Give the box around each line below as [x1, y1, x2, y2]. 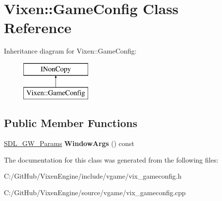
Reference [4, 18, 72, 37]
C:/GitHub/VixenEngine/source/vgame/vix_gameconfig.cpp [4, 187, 186, 198]
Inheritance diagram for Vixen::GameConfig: [4, 46, 137, 56]
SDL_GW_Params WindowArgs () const [4, 138, 134, 148]
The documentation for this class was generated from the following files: [4, 154, 219, 164]
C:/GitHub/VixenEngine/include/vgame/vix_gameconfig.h [4, 171, 182, 181]
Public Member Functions [4, 115, 137, 130]
